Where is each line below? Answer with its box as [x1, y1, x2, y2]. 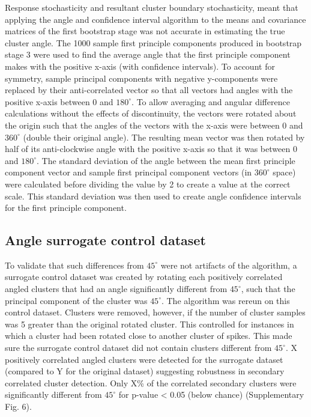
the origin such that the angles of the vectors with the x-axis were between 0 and [5, 118, 303, 131]
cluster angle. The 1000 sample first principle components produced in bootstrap [5, 36, 302, 49]
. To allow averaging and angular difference [131, 95, 290, 108]
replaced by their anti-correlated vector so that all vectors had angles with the [5, 84, 293, 96]
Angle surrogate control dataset [5, 231, 206, 249]
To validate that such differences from [5, 258, 144, 271]
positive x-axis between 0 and [5, 95, 113, 108]
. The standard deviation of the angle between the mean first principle [37, 154, 295, 166]
